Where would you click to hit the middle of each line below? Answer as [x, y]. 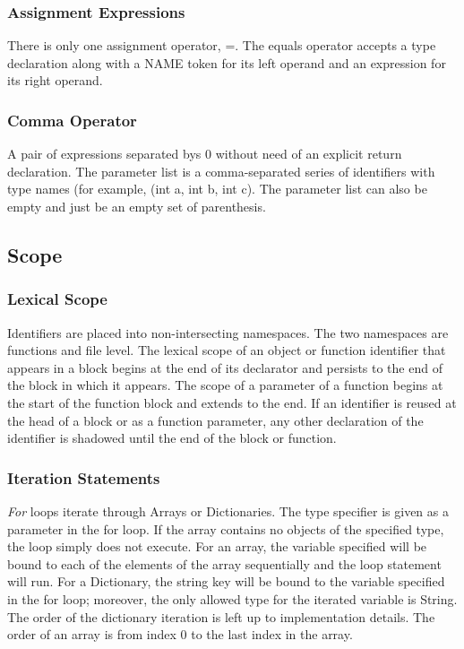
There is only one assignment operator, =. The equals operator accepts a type [222, 45]
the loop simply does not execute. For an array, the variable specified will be [217, 546]
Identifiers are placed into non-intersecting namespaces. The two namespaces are [228, 332]
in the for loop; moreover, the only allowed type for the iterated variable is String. [232, 598]
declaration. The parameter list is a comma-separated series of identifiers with [221, 171]
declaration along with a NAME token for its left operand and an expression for [227, 62]
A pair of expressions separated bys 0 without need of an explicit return [205, 154]
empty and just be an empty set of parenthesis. [137, 206]
